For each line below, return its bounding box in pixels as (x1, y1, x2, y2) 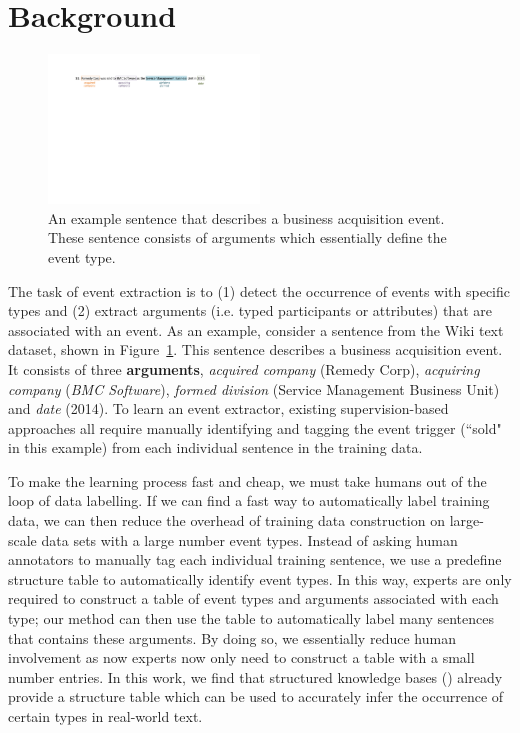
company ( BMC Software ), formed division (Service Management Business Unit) (8, 378, 500, 399)
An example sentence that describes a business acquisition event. (48, 207, 445, 228)
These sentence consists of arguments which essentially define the (48, 227, 447, 248)
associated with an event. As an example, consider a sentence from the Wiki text (8, 319, 504, 340)
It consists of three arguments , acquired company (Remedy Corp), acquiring (8, 358, 480, 379)
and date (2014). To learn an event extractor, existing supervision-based (8, 398, 449, 419)
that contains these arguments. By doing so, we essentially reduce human (8, 627, 456, 648)
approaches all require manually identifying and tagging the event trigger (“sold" (8, 417, 502, 438)
